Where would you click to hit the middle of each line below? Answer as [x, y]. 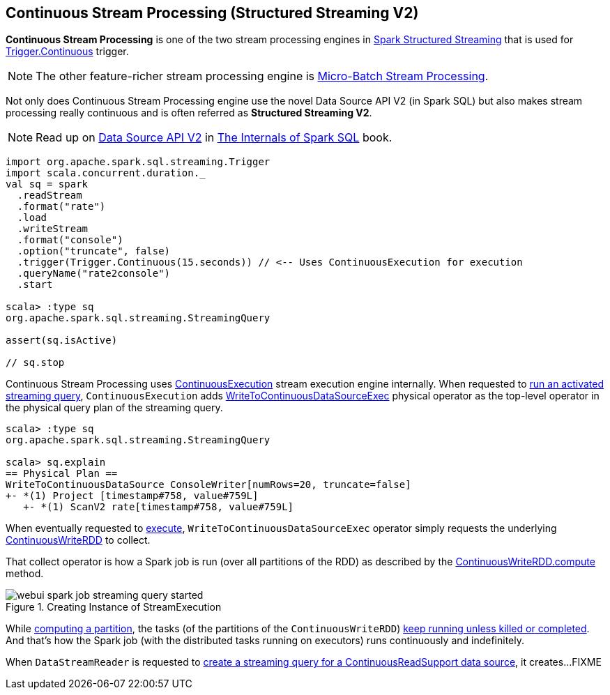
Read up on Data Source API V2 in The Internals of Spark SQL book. [214, 138]
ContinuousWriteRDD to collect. [78, 540]
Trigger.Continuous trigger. [67, 52]
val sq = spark [47, 184]
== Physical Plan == [62, 474]
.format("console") [70, 240]
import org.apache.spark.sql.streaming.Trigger [138, 162]
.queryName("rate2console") [94, 274]
